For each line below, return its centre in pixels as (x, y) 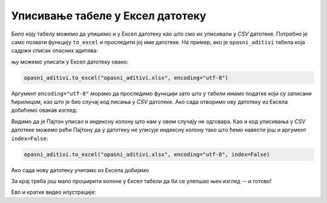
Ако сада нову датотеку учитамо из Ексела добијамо (80, 170)
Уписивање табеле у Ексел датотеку (109, 16)
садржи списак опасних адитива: (54, 51)
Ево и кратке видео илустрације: (54, 192)
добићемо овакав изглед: (45, 110)
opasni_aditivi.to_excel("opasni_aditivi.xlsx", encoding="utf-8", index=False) (147, 154)
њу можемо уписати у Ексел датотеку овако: (70, 62)
